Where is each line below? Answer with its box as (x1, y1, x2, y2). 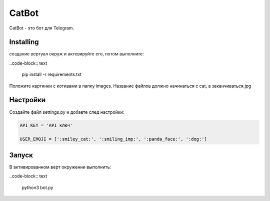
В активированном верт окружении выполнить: (9, 164, 111, 170)
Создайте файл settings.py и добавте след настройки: (9, 109, 124, 115)
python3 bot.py (21, 185, 53, 191)
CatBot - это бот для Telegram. (9, 25, 74, 31)
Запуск (9, 151, 33, 159)
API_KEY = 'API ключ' (19, 122, 73, 128)
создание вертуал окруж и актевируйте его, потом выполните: (9, 51, 144, 57)
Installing (9, 38, 39, 46)
